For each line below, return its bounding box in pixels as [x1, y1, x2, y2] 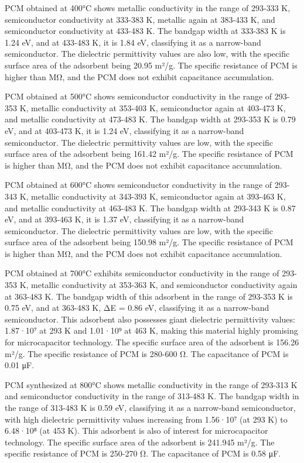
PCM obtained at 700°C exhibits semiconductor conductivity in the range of [5, 267, 279, 279]
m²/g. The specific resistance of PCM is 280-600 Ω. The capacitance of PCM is [5, 347, 289, 359]
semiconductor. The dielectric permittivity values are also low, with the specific [5, 47, 290, 60]
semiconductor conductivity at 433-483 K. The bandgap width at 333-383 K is [5, 25, 286, 37]
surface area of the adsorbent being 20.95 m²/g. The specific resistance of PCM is [5, 59, 298, 71]
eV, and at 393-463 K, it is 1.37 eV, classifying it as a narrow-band [5, 213, 244, 225]
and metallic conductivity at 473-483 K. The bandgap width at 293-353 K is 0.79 [5, 113, 296, 125]
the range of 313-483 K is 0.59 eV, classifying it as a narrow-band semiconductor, [5, 402, 296, 413]
